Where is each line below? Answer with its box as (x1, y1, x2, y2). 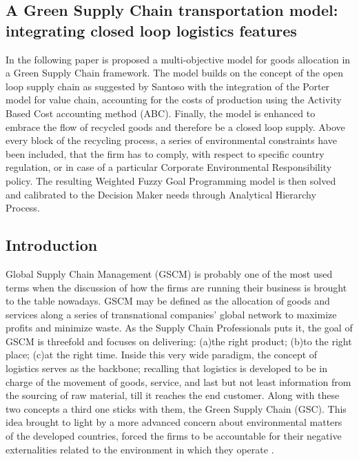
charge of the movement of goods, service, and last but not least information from (6, 374, 351, 389)
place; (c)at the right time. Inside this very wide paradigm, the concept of (6, 347, 318, 362)
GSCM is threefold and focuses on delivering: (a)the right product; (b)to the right (6, 334, 352, 348)
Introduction (6, 234, 98, 256)
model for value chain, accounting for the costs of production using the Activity (6, 92, 342, 107)
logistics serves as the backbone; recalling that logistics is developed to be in (6, 361, 327, 376)
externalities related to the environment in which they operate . (6, 442, 274, 456)
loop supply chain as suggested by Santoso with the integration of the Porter (6, 79, 330, 93)
